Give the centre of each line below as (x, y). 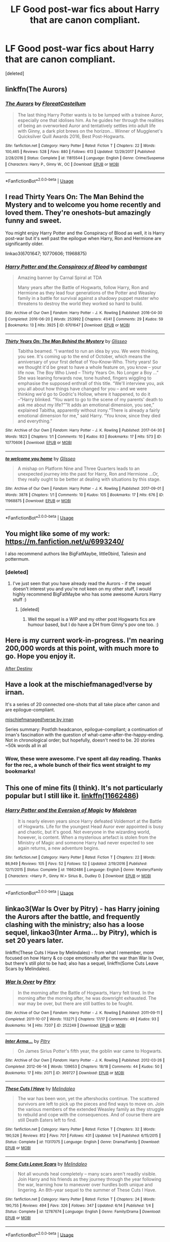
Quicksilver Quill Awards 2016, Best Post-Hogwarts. (71, 136)
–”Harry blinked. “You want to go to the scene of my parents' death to (90, 399)
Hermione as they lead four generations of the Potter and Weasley (87, 293)
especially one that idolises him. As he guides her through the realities (91, 120)
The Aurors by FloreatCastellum (46, 104)
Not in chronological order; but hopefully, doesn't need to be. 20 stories (80, 740)
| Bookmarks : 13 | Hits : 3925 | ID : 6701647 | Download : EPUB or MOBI (68, 325)
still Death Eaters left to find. (47, 1120)
